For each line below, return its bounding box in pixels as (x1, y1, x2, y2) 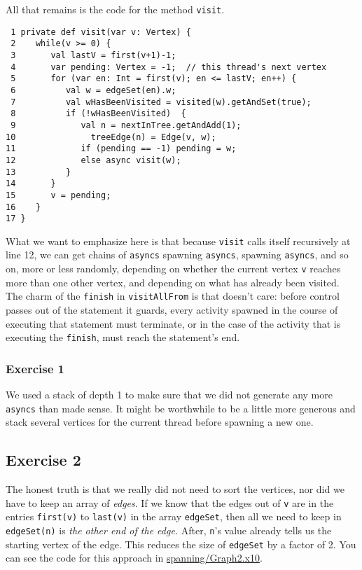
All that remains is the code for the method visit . (6, 2, 225, 16)
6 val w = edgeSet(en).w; (11, 85, 176, 95)
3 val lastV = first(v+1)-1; (11, 50, 176, 60)
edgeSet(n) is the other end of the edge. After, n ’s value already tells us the (6, 523, 332, 538)
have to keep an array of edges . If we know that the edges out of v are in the (6, 495, 334, 510)
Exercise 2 (6, 449, 81, 471)
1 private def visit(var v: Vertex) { (11, 27, 191, 37)
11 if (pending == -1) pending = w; (6, 144, 237, 154)
